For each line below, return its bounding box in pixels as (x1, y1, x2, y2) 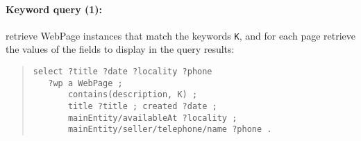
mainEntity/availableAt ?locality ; (67, 113, 237, 123)
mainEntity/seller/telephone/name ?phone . (67, 124, 272, 135)
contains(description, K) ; (67, 90, 198, 100)
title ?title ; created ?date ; (67, 101, 217, 112)
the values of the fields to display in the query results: (6, 42, 235, 56)
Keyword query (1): (6, 1, 103, 16)
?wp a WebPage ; (48, 78, 123, 88)
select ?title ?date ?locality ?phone (33, 67, 212, 77)
